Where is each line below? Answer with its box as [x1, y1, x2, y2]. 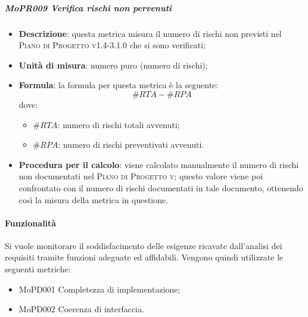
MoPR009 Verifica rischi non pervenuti [5, 1, 172, 14]
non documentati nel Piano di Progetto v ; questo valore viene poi [18, 170, 263, 182]
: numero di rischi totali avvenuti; [57, 118, 180, 130]
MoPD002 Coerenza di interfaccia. [18, 303, 144, 315]
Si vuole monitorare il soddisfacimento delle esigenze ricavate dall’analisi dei [5, 239, 282, 251]
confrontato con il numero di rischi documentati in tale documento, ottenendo [18, 181, 303, 194]
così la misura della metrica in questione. [18, 193, 169, 206]
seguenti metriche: [5, 263, 71, 275]
